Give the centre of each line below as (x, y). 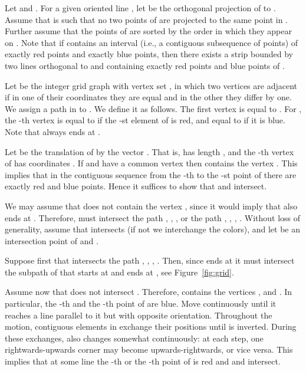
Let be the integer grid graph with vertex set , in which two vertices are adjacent (151, 85)
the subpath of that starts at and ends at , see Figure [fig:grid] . (119, 272)
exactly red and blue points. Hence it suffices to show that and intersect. (136, 186)
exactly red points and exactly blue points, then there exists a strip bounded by (149, 54)
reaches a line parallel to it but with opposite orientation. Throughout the (139, 315)
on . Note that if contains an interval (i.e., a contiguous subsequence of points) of (152, 42)
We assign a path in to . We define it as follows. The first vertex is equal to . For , (153, 108)
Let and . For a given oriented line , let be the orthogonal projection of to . (140, 8)
